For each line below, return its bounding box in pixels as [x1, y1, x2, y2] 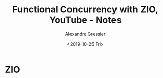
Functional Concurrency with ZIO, [12, 4, 159, 15]
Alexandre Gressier [65, 31, 106, 37]
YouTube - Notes [49, 14, 122, 26]
